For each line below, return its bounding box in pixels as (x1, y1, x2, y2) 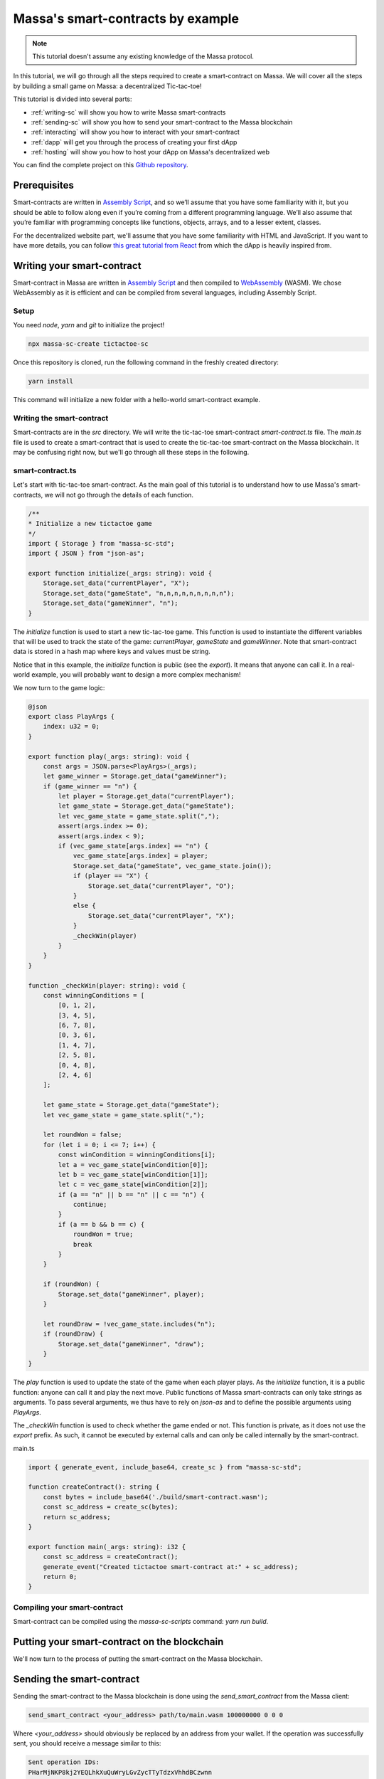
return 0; (43, 1573, 78, 1580)
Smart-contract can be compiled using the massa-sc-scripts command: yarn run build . (13, 1617, 269, 1626)
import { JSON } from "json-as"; (28, 549, 145, 558)
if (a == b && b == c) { (58, 1220, 145, 1228)
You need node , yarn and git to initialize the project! (13, 321, 165, 329)
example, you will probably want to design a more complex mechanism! (31, 670, 241, 679)
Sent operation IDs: (28, 1758, 100, 1766)
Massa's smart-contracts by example (13, 11, 240, 26)
